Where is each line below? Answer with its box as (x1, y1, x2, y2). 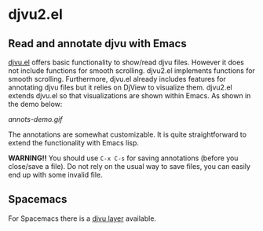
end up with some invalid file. (8, 170, 104, 179)
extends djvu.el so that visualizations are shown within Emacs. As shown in (8, 91, 251, 100)
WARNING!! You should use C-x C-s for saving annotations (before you (8, 153, 239, 163)
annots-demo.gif (8, 115, 63, 123)
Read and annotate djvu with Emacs (8, 37, 187, 50)
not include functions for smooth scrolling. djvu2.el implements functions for (8, 66, 255, 75)
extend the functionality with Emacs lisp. (8, 138, 140, 147)
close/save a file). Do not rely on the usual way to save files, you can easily (8, 162, 251, 170)
